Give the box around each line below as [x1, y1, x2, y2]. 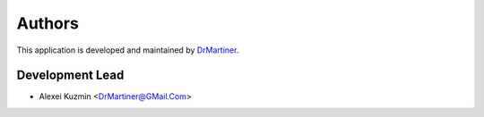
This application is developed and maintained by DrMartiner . [16, 45, 239, 55]
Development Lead [16, 68, 125, 83]
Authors [16, 13, 80, 33]
